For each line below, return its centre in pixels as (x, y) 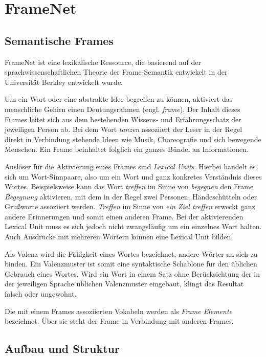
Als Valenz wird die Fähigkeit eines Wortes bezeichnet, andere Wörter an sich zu (131, 253)
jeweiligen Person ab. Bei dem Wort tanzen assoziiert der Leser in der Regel (124, 129)
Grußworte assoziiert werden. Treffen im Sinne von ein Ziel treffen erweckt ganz (130, 206)
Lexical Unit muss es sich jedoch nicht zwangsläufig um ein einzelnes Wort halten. (133, 226)
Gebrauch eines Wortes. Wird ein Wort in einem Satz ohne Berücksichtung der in (132, 273)
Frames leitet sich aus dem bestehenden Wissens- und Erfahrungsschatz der (123, 119)
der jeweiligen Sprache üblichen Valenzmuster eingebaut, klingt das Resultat (124, 284)
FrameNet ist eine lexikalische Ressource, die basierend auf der (103, 62)
